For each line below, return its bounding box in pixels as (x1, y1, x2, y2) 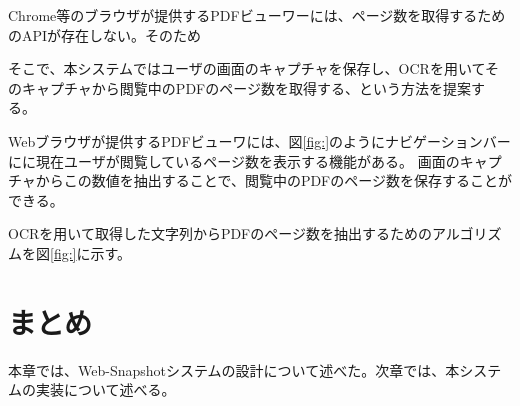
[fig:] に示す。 (50, 242, 132, 263)
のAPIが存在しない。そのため (8, 24, 202, 45)
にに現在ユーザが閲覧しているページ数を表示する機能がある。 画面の (8, 150, 460, 171)
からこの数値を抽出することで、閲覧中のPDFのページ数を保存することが (35, 170, 512, 191)
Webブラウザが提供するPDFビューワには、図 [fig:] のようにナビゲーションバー (8, 130, 511, 151)
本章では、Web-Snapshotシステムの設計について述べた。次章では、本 (8, 359, 460, 380)
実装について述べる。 (35, 379, 176, 400)
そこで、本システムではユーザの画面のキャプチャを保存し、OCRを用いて (8, 58, 486, 79)
